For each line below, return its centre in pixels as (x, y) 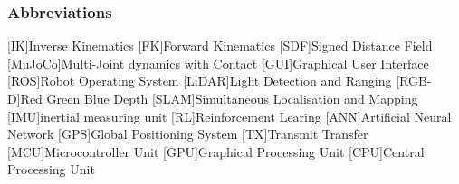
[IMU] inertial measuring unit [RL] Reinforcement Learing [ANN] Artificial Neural (229, 116)
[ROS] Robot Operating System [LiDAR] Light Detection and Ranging (200, 81)
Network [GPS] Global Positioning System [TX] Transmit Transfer (188, 134)
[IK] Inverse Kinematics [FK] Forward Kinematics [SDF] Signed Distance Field (220, 46)
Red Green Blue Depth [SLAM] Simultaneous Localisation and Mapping (219, 98)
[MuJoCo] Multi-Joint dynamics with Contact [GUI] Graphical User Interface (218, 63)
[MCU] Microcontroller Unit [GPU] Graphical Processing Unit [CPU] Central (216, 151)
